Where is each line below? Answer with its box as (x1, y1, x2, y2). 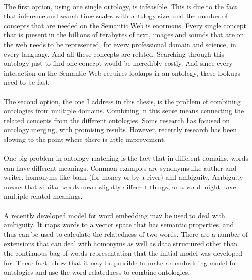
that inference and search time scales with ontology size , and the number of (4, 11, 228, 21)
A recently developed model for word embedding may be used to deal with (4, 210, 225, 220)
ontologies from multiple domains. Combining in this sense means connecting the (4, 106, 244, 116)
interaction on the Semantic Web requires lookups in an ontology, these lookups (4, 67, 241, 78)
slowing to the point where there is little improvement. (4, 134, 166, 144)
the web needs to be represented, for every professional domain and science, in (4, 39, 236, 49)
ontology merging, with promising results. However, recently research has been (4, 124, 237, 135)
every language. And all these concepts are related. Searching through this (4, 48, 225, 59)
